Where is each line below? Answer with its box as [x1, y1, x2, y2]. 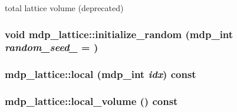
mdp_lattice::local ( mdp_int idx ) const [5, 67, 196, 82]
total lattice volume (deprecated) [5, 2, 124, 13]
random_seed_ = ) [5, 40, 98, 55]
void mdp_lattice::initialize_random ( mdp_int [5, 26, 233, 41]
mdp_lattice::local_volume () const [5, 94, 178, 108]
